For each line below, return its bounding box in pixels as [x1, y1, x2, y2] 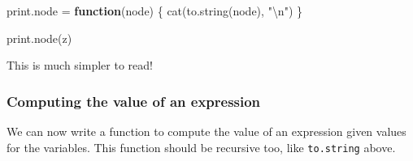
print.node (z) [7, 29, 72, 46]
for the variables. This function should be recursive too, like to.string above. [7, 138, 396, 155]
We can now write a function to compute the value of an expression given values [7, 123, 406, 139]
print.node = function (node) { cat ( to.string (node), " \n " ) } [7, 2, 303, 19]
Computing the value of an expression [7, 91, 261, 111]
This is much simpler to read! [7, 57, 153, 74]
